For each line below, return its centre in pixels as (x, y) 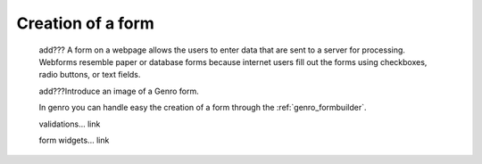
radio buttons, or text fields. (90, 75)
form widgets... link (74, 140)
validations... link (70, 124)
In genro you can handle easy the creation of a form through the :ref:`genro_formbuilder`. (203, 108)
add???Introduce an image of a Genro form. (119, 91)
